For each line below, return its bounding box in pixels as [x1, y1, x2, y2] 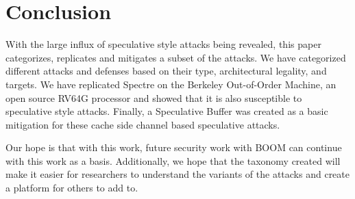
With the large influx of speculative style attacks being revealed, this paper [5, 37, 321, 51]
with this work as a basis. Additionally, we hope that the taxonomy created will [5, 153, 341, 168]
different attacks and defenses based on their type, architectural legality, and [5, 64, 327, 78]
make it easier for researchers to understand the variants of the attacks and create [5, 167, 350, 181]
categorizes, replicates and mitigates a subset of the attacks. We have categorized [5, 50, 346, 64]
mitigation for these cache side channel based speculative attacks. [5, 117, 280, 131]
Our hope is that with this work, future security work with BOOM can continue [5, 140, 342, 155]
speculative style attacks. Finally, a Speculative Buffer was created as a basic [5, 104, 328, 118]
